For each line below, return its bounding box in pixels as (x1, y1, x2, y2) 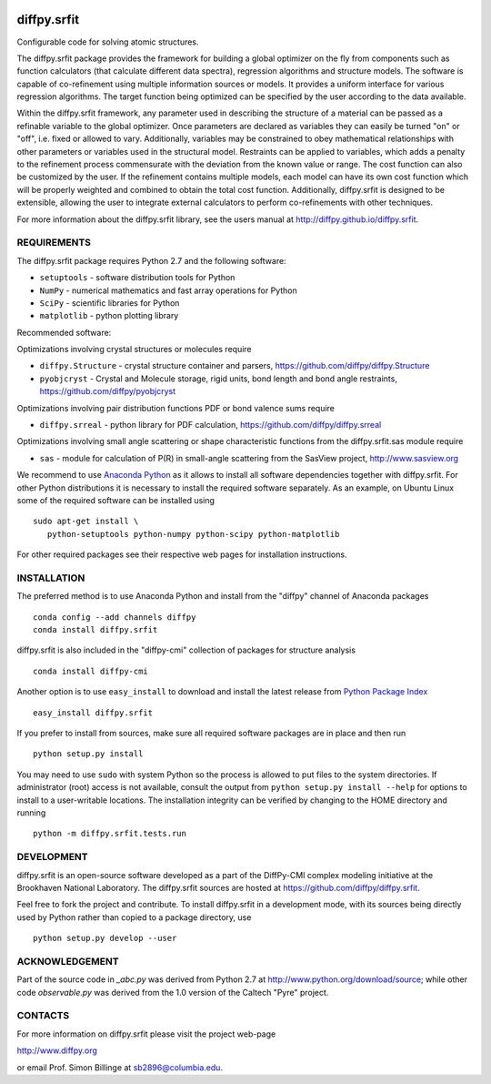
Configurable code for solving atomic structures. (16, 36, 199, 47)
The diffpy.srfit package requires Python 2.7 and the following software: (16, 255, 286, 266)
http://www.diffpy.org (16, 1045, 97, 1056)
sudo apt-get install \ (33, 516, 139, 527)
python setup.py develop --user (33, 933, 177, 944)
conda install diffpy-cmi (33, 665, 149, 676)
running (16, 806, 46, 818)
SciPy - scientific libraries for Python (39, 297, 180, 309)
